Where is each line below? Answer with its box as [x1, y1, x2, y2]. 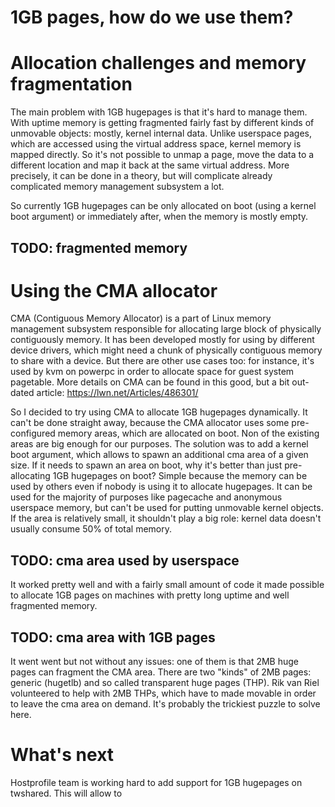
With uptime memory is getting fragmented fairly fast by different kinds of [10, 117, 315, 129]
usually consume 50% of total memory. [10, 523, 173, 535]
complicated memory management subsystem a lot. [10, 181, 225, 193]
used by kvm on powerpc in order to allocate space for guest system [10, 366, 295, 378]
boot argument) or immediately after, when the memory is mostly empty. [10, 211, 309, 223]
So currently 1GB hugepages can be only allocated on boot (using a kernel [10, 200, 317, 212]
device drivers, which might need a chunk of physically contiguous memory [10, 344, 323, 356]
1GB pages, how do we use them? [10, 6, 294, 29]
